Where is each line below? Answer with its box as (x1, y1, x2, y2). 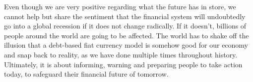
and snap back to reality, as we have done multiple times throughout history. (4, 49, 238, 59)
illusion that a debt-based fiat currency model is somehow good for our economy (4, 40, 249, 50)
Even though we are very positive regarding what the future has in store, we (4, 1, 236, 11)
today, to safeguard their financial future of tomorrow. (4, 69, 169, 79)
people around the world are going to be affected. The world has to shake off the (4, 30, 249, 40)
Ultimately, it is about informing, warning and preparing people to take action (4, 59, 243, 69)
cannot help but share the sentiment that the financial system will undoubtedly (4, 11, 246, 21)
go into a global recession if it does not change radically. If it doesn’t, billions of (4, 21, 247, 31)
